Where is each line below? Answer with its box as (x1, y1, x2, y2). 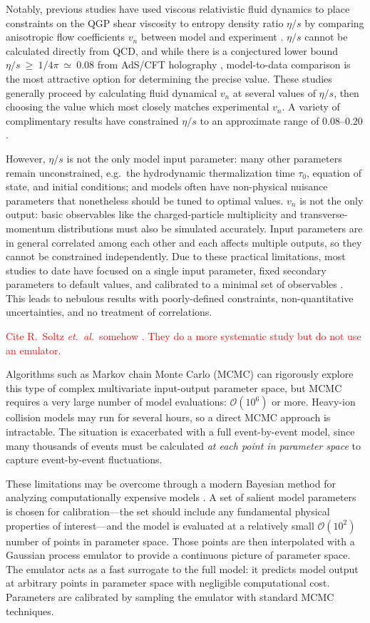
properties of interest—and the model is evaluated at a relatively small (6, 518, 314, 532)
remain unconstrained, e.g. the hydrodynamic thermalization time (6, 165, 295, 180)
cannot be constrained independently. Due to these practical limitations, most (6, 249, 346, 264)
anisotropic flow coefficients (6, 29, 125, 44)
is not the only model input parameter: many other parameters (66, 150, 342, 165)
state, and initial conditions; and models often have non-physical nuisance (6, 179, 328, 194)
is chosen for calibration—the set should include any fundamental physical (6, 504, 330, 518)
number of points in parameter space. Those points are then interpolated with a (6, 533, 355, 548)
